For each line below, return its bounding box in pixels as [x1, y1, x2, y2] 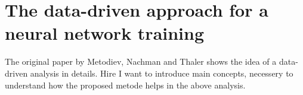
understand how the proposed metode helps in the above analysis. [5, 78, 246, 91]
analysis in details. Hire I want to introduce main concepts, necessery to [30, 66, 293, 79]
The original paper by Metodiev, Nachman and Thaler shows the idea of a [5, 55, 277, 68]
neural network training [5, 21, 205, 45]
